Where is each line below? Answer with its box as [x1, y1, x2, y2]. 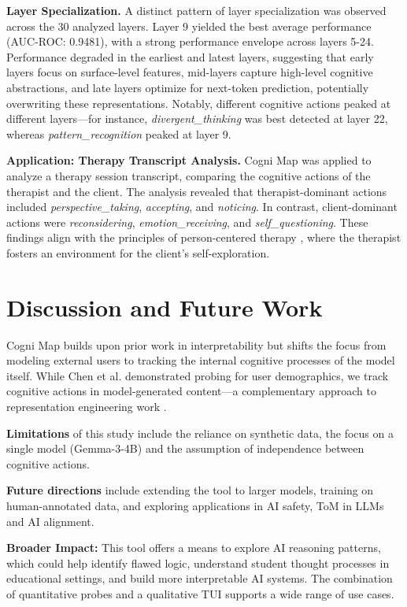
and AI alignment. [6, 513, 94, 529]
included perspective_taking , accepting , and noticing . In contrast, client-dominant [6, 198, 398, 215]
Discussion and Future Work [6, 291, 323, 323]
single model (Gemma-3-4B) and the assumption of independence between [6, 440, 364, 457]
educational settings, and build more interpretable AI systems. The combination [6, 570, 393, 587]
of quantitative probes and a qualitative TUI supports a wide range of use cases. [6, 585, 394, 601]
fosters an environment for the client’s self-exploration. [6, 244, 270, 261]
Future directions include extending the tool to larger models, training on [6, 482, 374, 498]
